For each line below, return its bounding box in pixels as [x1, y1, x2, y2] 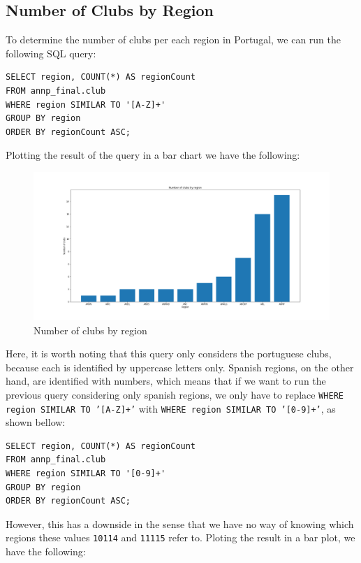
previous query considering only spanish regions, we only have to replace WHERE [6, 387, 344, 401]
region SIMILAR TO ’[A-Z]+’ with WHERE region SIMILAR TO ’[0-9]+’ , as [6, 401, 336, 415]
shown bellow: [6, 415, 66, 429]
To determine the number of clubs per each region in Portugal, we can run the [6, 32, 341, 47]
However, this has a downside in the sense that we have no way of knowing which [6, 516, 354, 531]
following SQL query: [6, 45, 96, 60]
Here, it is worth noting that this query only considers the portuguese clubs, [6, 346, 332, 361]
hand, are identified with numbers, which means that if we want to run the [6, 373, 326, 388]
